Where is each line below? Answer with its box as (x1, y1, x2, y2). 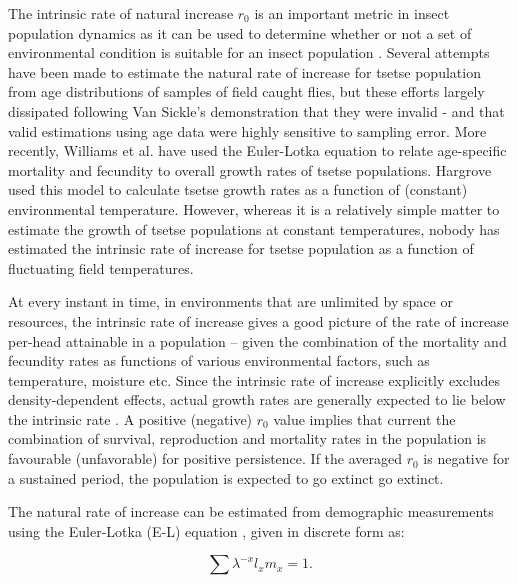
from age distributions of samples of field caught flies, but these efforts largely (8, 81, 485, 102)
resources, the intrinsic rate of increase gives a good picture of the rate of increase (8, 310, 509, 331)
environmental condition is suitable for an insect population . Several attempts (8, 42, 490, 63)
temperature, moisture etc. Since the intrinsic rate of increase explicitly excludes (8, 369, 501, 390)
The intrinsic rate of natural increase (8, 3, 234, 23)
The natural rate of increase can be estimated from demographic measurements (8, 501, 494, 522)
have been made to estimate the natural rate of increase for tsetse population (8, 61, 481, 82)
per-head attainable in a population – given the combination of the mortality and (8, 330, 507, 351)
